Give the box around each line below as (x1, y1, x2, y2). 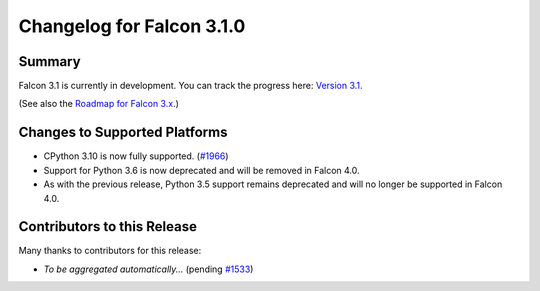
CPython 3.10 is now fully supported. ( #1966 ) (43, 150, 229, 162)
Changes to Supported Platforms (18, 124, 228, 141)
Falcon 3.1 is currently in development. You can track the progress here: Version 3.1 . (18, 80, 364, 92)
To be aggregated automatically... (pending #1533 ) (43, 263, 254, 275)
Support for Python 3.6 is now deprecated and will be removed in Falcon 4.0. (43, 164, 360, 176)
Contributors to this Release (18, 218, 197, 235)
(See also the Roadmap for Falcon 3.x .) (18, 98, 180, 110)
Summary (18, 53, 81, 70)
